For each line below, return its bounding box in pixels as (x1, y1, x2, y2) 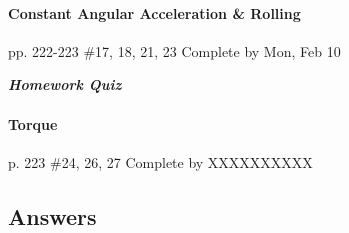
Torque (8, 113, 58, 134)
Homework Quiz (8, 74, 122, 95)
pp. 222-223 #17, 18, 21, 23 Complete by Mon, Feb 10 (8, 40, 341, 61)
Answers (8, 200, 97, 231)
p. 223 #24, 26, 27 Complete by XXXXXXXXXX (8, 151, 313, 172)
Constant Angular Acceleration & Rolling (8, 2, 301, 23)
